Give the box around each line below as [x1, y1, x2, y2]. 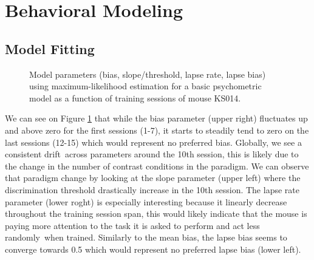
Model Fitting [5, 39, 95, 58]
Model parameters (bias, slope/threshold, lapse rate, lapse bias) [29, 67, 266, 80]
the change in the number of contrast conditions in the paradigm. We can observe [5, 159, 309, 172]
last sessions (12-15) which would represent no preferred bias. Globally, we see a [5, 135, 302, 148]
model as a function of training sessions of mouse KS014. [29, 91, 241, 104]
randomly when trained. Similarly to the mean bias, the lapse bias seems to [5, 231, 287, 244]
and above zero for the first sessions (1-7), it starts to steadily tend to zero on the [5, 123, 309, 136]
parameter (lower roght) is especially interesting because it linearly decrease [5, 195, 287, 208]
